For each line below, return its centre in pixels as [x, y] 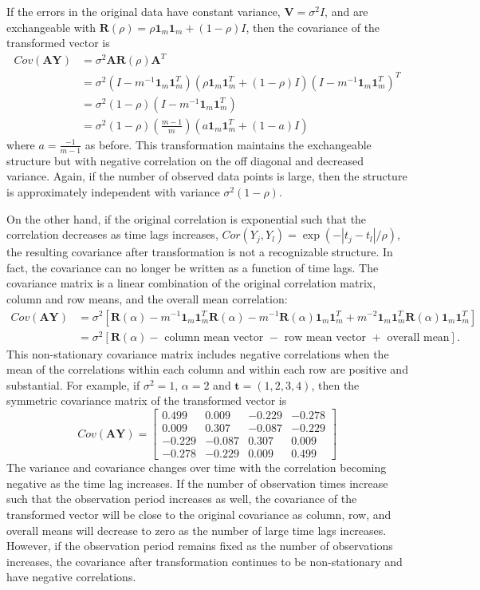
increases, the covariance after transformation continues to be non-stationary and [205, 561]
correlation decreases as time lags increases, [112, 234]
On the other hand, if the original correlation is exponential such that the [187, 218]
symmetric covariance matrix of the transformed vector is [147, 400]
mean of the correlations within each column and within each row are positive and [207, 369]
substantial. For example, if [73, 384]
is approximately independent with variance [113, 191]
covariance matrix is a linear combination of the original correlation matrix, [191, 283]
